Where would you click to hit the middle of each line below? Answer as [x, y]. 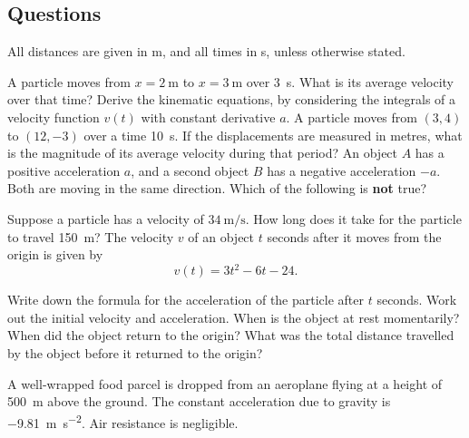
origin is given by [55, 254]
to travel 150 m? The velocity [91, 236]
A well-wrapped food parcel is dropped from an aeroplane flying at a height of [225, 383]
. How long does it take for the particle [353, 218]
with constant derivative [208, 117]
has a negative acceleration [342, 170]
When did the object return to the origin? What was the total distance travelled [231, 335]
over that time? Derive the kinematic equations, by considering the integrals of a [232, 99]
